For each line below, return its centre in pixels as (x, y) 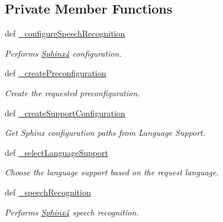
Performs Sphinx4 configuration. (63, 53)
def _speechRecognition (48, 192)
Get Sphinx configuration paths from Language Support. (105, 133)
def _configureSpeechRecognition (65, 33)
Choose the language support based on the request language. (112, 172)
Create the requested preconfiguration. (72, 92)
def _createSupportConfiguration (65, 112)
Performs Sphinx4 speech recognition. (72, 212)
